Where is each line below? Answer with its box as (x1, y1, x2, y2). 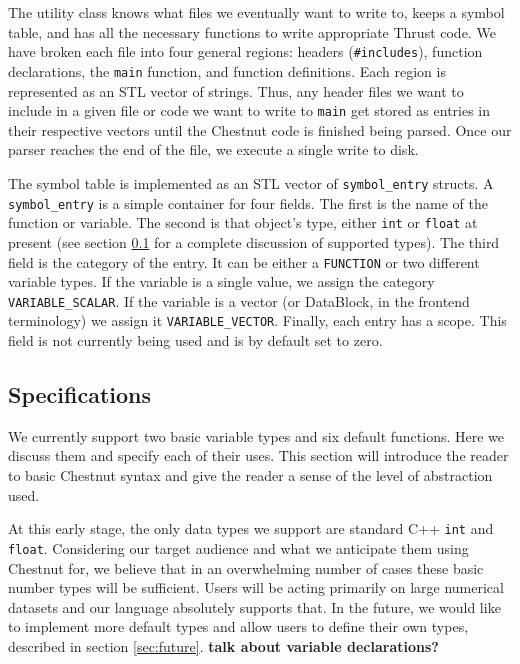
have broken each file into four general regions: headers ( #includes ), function (8, 41, 483, 62)
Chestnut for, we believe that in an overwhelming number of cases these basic (8, 557, 484, 578)
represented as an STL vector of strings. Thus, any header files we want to (8, 80, 464, 101)
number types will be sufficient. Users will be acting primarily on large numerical (8, 577, 504, 598)
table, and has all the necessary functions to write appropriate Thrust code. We (8, 21, 496, 42)
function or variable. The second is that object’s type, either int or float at (8, 212, 478, 233)
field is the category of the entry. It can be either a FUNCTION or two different (8, 251, 480, 272)
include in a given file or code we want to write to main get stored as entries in (8, 100, 491, 121)
